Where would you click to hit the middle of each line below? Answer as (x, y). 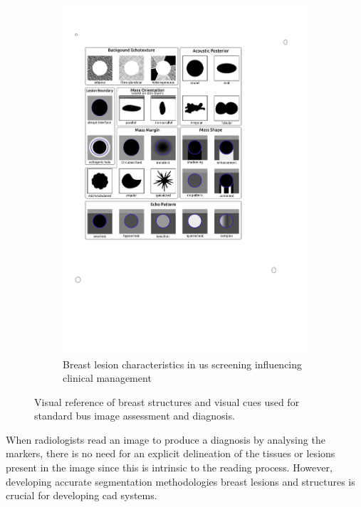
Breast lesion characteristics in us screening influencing (183, 364)
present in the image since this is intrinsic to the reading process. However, (169, 468)
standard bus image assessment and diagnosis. (135, 416)
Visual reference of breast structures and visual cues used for (167, 401)
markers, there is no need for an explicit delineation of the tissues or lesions (171, 453)
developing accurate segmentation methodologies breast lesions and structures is (180, 481)
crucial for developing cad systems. (82, 495)
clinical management (107, 378)
